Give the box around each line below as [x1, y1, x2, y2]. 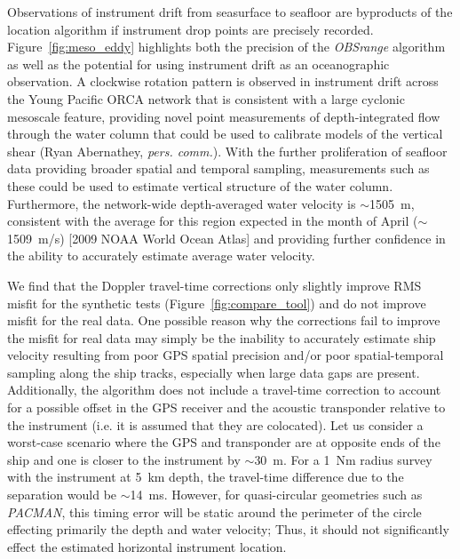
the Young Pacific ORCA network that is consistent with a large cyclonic [7, 89, 405, 108]
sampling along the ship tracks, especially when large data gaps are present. [7, 363, 420, 381]
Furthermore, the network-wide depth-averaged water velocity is [7, 194, 356, 212]
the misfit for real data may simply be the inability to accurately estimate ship [7, 328, 436, 347]
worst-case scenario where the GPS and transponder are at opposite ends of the [7, 433, 440, 451]
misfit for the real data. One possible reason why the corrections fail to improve [7, 311, 440, 330]
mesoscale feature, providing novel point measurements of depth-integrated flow [7, 107, 440, 125]
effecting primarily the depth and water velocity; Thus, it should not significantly [7, 520, 449, 539]
